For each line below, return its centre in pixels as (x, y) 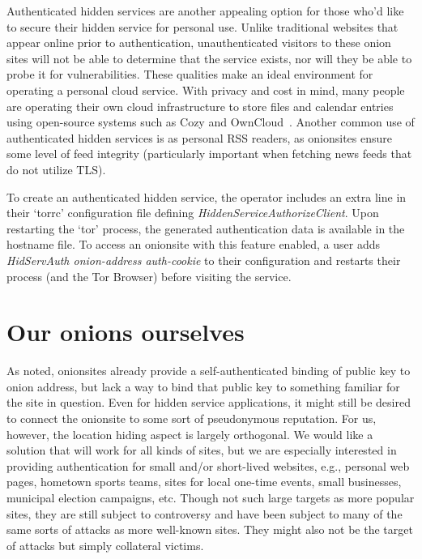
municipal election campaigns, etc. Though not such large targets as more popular (211, 497)
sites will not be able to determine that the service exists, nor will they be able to (209, 58)
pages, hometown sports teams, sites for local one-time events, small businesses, (204, 482)
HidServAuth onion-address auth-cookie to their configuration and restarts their (204, 260)
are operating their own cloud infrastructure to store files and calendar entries (200, 106)
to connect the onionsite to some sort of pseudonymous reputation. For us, (192, 418)
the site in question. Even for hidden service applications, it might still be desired (209, 402)
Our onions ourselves (126, 332)
